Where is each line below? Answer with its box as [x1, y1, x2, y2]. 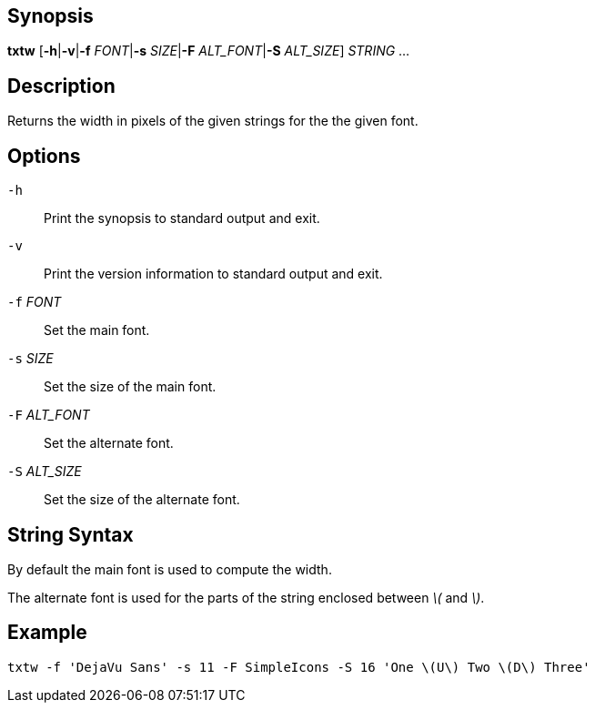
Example [7, 621, 87, 644]
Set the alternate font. [44, 435, 174, 451]
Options [7, 144, 81, 167]
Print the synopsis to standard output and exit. [44, 210, 320, 227]
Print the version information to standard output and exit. [44, 266, 383, 282]
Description [7, 74, 116, 97]
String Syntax [7, 522, 134, 546]
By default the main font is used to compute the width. [7, 561, 332, 577]
